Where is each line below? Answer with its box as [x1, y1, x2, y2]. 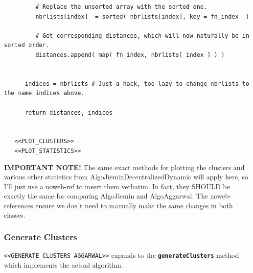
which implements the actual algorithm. [4, 259, 123, 270]
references [4, 200, 33, 210]
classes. [4, 210, 25, 220]
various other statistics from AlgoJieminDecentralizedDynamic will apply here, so [4, 172, 248, 182]
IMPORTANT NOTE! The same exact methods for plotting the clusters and [4, 162, 245, 172]
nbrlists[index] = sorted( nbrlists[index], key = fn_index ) [35, 13, 250, 20]
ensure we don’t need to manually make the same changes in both [35, 200, 233, 210]
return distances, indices [24, 109, 113, 116]
